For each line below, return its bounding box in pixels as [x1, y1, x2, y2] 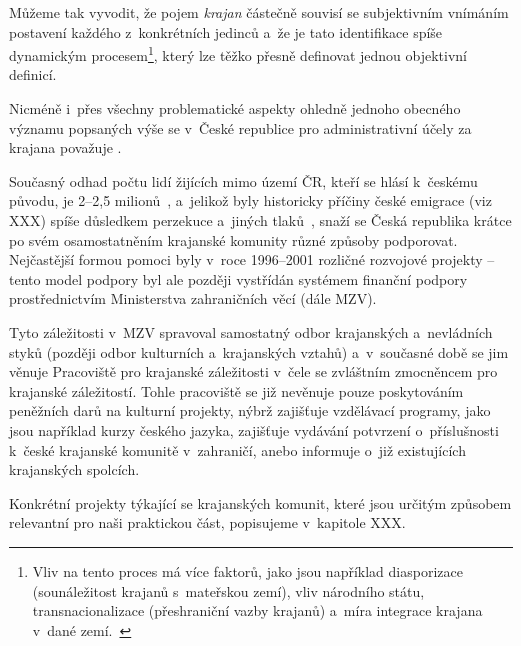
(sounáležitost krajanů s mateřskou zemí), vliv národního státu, [32, 580, 425, 601]
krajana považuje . [9, 137, 122, 158]
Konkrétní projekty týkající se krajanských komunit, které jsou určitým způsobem [9, 492, 512, 513]
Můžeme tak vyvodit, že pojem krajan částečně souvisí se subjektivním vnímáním [9, 2, 509, 22]
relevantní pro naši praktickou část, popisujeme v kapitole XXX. [9, 512, 406, 533]
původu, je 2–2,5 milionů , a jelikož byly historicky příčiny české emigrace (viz [9, 190, 492, 211]
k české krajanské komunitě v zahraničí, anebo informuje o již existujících [9, 439, 466, 460]
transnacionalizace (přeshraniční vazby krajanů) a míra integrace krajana [32, 600, 483, 621]
